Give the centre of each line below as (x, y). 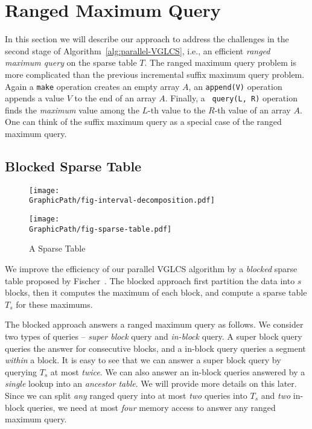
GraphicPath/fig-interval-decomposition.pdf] (122, 201)
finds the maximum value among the (72, 110)
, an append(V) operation (235, 86)
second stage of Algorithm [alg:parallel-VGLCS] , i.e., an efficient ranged (138, 50)
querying (21, 371)
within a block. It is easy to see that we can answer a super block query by (143, 360)
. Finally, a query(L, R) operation (231, 98)
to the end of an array (115, 98)
